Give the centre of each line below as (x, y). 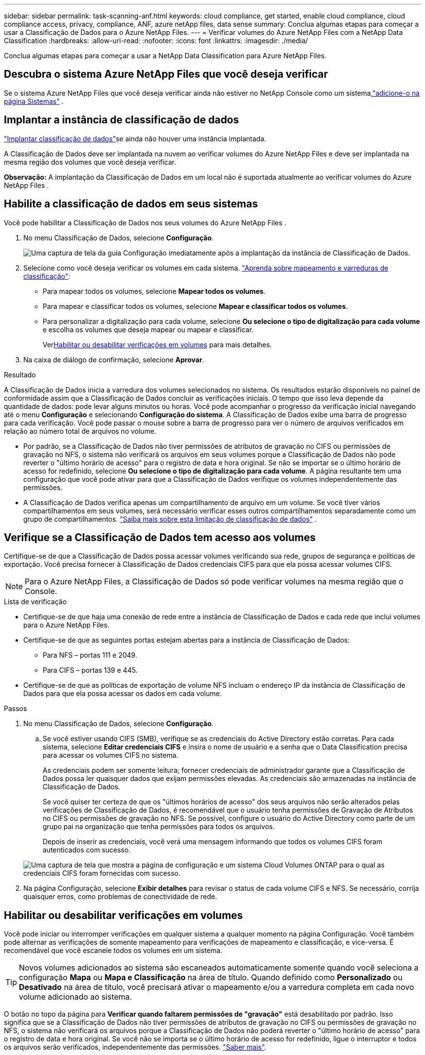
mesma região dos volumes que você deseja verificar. (90, 162)
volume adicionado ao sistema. (75, 997)
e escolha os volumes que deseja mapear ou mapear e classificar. (148, 329)
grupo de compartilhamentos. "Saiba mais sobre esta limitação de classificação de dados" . (170, 519)
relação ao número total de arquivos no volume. (80, 431)
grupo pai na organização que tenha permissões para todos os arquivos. (159, 827)
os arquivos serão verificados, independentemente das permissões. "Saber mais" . (135, 1047)
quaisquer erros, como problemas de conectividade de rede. (120, 897)
